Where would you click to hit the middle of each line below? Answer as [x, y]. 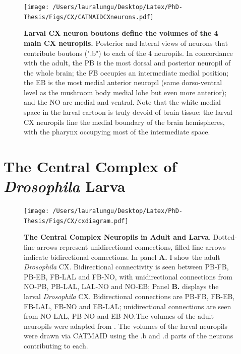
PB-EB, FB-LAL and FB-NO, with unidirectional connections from [128, 276]
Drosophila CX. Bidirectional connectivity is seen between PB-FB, [126, 267]
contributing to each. [56, 345]
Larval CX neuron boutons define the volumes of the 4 [121, 33]
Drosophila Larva [65, 186]
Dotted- [225, 237]
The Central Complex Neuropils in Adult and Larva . [117, 237]
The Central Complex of [90, 166]
